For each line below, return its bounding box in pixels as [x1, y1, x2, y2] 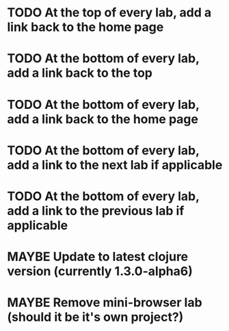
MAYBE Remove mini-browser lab [7, 295, 203, 310]
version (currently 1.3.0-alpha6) [7, 264, 193, 279]
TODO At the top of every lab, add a [7, 5, 212, 21]
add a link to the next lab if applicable [7, 157, 223, 173]
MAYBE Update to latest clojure [7, 249, 189, 265]
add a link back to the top [7, 65, 152, 81]
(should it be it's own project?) [7, 310, 184, 325]
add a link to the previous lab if [7, 203, 185, 219]
